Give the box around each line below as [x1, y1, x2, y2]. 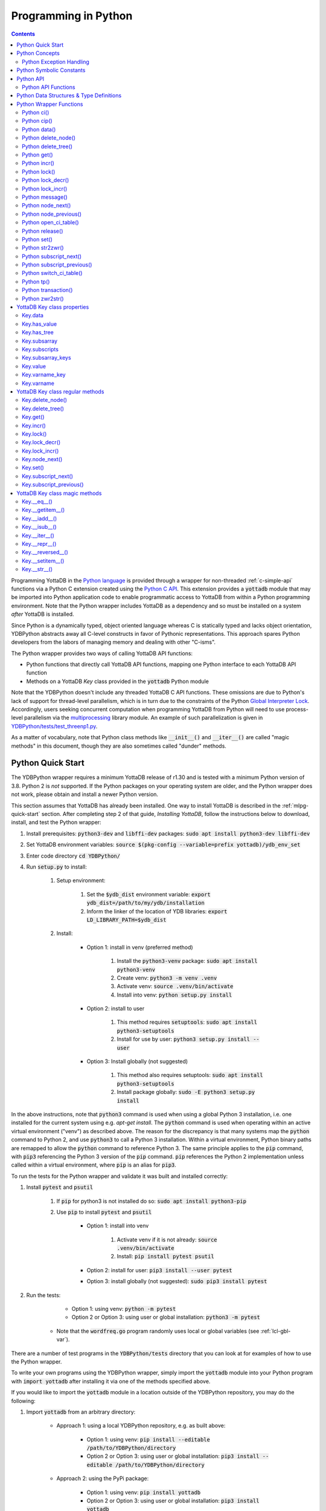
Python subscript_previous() [22, 261, 92, 268]
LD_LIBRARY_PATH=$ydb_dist [86, 916, 167, 923]
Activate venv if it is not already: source [117, 1236, 217, 1243]
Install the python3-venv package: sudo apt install [117, 957, 258, 965]
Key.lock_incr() [22, 447, 59, 455]
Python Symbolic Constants [16, 66, 86, 74]
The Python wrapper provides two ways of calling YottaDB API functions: [11, 650, 193, 657]
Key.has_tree [22, 329, 54, 336]
